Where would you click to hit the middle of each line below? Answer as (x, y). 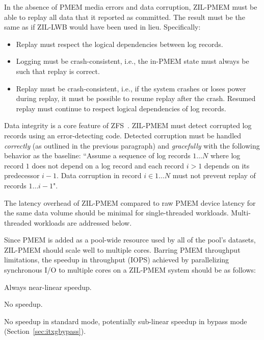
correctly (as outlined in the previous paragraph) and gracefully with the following (132, 145)
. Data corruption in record (99, 175)
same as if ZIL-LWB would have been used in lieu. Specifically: (102, 27)
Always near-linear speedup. (48, 287)
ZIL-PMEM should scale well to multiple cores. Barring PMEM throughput (122, 249)
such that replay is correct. (58, 71)
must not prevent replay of (214, 175)
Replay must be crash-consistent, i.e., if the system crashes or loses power (131, 88)
